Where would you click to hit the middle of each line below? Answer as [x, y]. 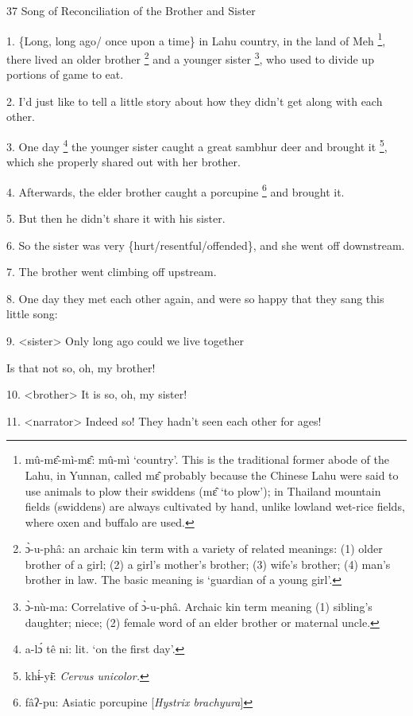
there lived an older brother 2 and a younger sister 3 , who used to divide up [190, 57]
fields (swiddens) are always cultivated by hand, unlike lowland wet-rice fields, [215, 506]
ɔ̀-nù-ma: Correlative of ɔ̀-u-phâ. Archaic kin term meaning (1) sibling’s [199, 607]
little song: [32, 314]
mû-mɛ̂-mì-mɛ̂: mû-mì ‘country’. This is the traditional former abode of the [207, 459]
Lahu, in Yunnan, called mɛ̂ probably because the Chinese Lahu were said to [212, 475]
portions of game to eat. [65, 74]
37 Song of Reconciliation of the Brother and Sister [131, 10]
